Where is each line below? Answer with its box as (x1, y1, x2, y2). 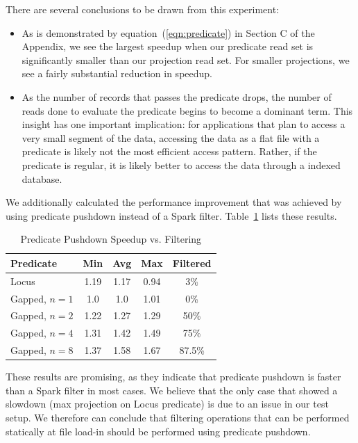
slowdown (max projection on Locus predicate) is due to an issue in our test (6, 396, 329, 411)
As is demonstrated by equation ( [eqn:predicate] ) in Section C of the (22, 25, 315, 40)
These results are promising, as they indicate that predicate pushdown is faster (6, 369, 341, 384)
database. (22, 171, 62, 186)
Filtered (172, 255, 212, 270)
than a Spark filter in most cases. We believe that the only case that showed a (6, 382, 338, 397)
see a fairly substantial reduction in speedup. (22, 66, 212, 81)
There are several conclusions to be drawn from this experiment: (6, 2, 280, 16)
